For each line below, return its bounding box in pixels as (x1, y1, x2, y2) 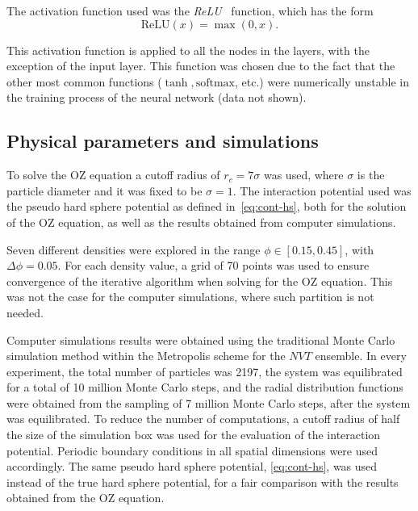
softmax (195, 77, 235, 89)
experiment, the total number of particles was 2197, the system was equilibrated (6, 362, 403, 379)
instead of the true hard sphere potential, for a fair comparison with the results (6, 473, 399, 490)
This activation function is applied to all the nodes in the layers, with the (6, 41, 370, 58)
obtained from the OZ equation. (6, 489, 165, 506)
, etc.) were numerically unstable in (235, 73, 409, 90)
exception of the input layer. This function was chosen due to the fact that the (6, 57, 395, 74)
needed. (6, 304, 44, 320)
